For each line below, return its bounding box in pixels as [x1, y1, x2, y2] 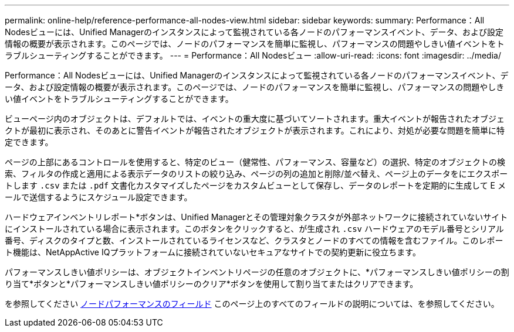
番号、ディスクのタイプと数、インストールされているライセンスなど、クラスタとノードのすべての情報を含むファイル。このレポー [5, 235, 503, 245]
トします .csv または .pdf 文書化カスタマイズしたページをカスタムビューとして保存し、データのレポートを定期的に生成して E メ [5, 180, 506, 190]
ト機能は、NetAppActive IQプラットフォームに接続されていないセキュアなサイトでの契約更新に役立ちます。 [5, 247, 421, 257]
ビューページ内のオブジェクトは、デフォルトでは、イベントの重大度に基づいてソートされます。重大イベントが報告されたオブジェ [5, 114, 505, 124]
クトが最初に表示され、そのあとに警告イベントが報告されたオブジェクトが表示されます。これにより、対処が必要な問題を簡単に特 [5, 125, 505, 135]
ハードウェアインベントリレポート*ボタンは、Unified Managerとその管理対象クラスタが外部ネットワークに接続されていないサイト [5, 212, 508, 222]
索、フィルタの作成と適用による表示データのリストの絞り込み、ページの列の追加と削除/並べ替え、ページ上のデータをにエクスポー [5, 169, 508, 179]
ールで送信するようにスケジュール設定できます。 [5, 192, 192, 202]
